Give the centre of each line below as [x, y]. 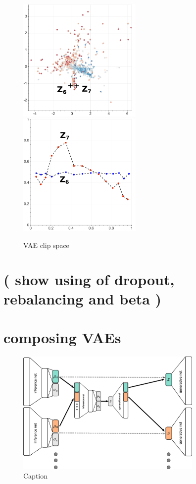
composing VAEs [62, 337]
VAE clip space [46, 245]
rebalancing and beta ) [83, 298]
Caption [36, 476]
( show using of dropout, [89, 279]
